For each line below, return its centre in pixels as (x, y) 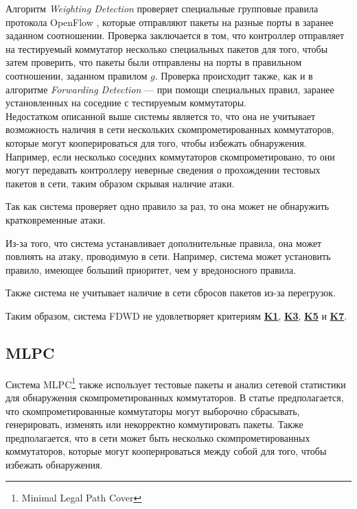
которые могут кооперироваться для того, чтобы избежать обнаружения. (156, 142)
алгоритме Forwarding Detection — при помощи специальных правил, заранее (170, 89)
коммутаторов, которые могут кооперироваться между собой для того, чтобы (166, 451)
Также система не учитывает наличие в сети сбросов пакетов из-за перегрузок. (171, 293)
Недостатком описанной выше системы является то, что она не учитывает (161, 116)
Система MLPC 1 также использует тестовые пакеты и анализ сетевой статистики (176, 383)
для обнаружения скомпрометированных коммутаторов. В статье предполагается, (175, 397)
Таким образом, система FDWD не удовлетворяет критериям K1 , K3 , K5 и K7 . (176, 315)
